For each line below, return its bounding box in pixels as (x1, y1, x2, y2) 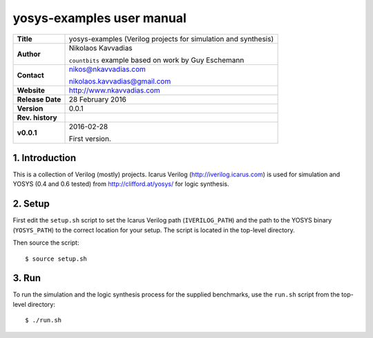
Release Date (17, 94, 61, 104)
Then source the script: (12, 238, 79, 247)
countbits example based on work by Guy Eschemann (68, 55, 245, 65)
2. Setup (12, 198, 50, 210)
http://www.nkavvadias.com (68, 85, 160, 95)
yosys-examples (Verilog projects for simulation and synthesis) (68, 34, 274, 44)
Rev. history (17, 113, 58, 122)
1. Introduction (12, 152, 76, 164)
